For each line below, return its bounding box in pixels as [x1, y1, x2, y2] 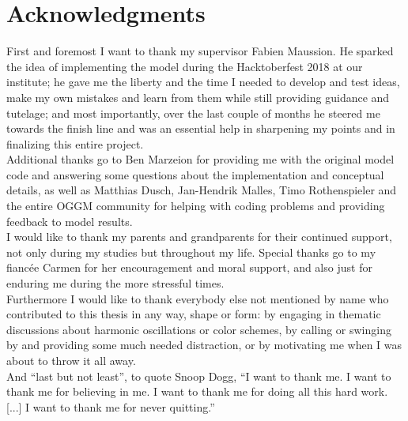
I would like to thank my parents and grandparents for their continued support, [6, 228, 392, 245]
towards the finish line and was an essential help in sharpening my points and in [6, 120, 395, 137]
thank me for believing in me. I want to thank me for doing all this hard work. [6, 383, 388, 400]
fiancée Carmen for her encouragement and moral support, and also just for [6, 259, 372, 276]
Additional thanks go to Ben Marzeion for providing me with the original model [6, 151, 395, 167]
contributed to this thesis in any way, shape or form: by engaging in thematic [6, 306, 381, 322]
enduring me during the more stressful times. [6, 275, 225, 291]
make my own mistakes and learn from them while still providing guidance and [6, 88, 390, 105]
